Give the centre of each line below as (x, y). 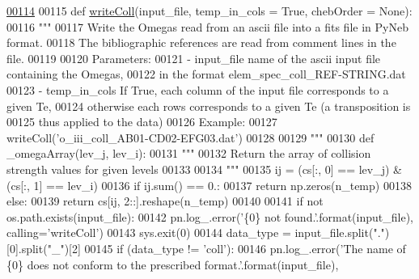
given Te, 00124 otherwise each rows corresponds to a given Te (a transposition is (209, 106)
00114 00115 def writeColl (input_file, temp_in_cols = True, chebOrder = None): (209, 11)
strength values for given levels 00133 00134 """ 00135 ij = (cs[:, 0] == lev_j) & (204, 169)
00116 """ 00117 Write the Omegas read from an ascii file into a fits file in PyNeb (207, 26)
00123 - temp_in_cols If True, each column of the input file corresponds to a (198, 89)
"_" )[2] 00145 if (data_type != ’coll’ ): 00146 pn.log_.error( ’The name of (226, 248)
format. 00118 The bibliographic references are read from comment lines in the (201, 42)
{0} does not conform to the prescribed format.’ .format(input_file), (173, 264)
